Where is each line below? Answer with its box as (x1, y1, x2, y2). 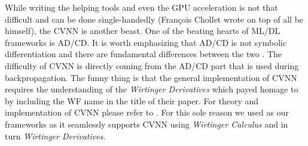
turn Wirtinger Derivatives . (5, 129, 106, 142)
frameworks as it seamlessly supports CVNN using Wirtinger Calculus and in (5, 117, 288, 130)
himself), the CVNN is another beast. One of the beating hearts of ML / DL (5, 24, 280, 37)
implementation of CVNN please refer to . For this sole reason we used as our (5, 106, 289, 119)
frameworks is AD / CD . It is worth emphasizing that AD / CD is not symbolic (5, 36, 287, 48)
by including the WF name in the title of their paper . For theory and (5, 94, 259, 107)
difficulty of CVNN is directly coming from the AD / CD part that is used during (5, 59, 299, 72)
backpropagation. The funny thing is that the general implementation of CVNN (5, 71, 297, 83)
